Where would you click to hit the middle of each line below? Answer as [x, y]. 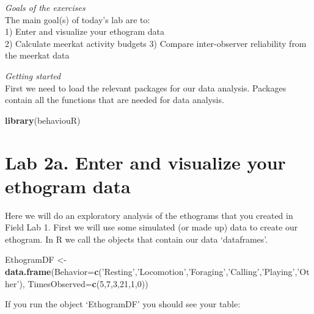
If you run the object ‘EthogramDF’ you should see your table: [123, 304]
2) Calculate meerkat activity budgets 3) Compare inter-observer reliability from [156, 43]
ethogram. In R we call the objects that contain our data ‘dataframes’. [137, 239]
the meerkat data [37, 55]
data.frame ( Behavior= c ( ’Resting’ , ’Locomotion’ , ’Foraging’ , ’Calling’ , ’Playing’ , [151, 272]
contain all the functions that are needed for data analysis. [115, 100]
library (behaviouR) [43, 120]
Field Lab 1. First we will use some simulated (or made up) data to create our [152, 227]
